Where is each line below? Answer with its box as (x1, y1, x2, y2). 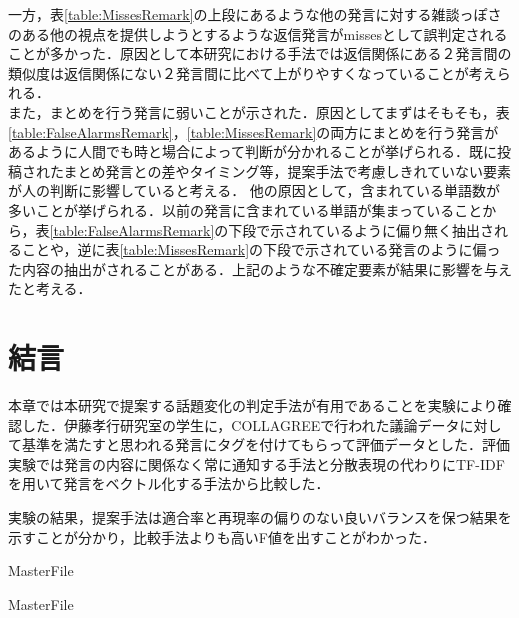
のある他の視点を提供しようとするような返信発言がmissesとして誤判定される (8, 23, 508, 44)
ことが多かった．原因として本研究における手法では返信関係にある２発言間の (8, 43, 512, 64)
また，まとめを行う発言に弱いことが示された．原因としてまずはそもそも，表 (8, 101, 510, 122)
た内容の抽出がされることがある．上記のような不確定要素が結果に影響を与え (8, 258, 512, 279)
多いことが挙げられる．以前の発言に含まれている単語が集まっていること (8, 199, 483, 220)
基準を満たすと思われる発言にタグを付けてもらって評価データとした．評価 (21, 434, 510, 455)
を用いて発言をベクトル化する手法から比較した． (8, 473, 330, 494)
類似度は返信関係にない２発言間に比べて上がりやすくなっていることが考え (8, 62, 497, 83)
